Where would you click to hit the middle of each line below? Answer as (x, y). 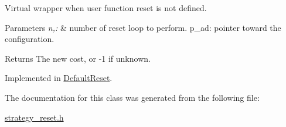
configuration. (30, 39)
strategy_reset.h (34, 117)
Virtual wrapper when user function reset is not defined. (106, 8)
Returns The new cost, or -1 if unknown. (78, 58)
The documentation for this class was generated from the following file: (132, 97)
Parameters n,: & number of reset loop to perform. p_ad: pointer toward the (143, 27)
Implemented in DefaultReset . (59, 78)
